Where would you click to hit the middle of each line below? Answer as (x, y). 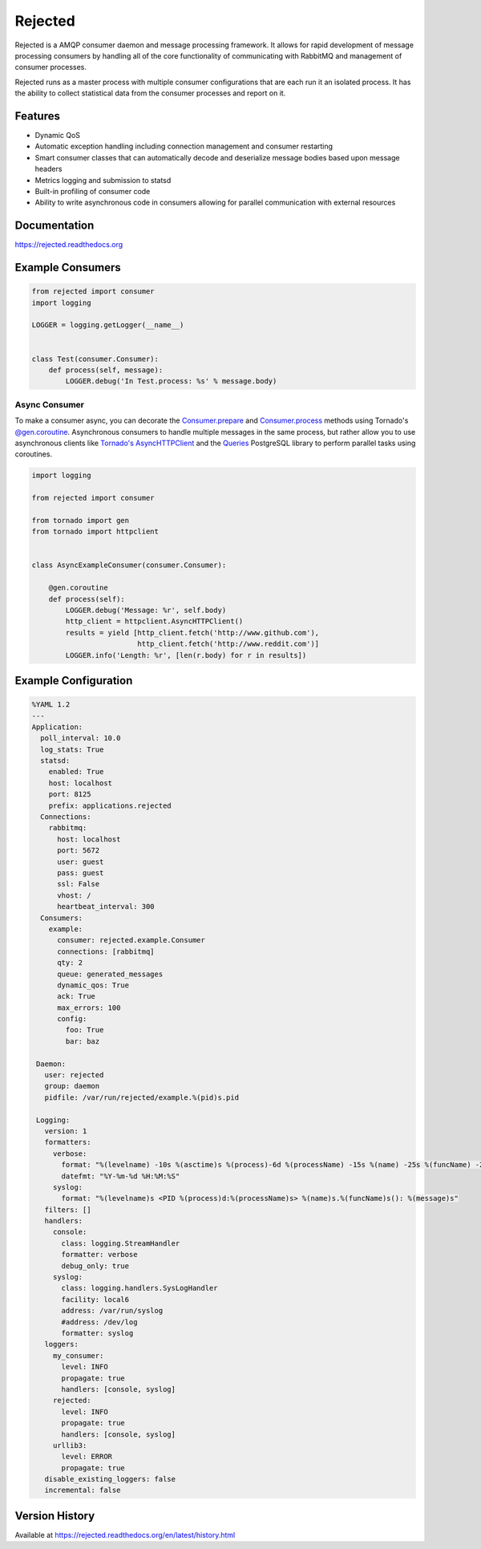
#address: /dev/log (99, 1322)
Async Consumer (49, 404)
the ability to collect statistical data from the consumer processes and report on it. (150, 93)
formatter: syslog (97, 1333)
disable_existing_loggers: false (110, 1479)
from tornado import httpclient (95, 532)
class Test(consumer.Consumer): (95, 359)
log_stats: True (72, 749)
